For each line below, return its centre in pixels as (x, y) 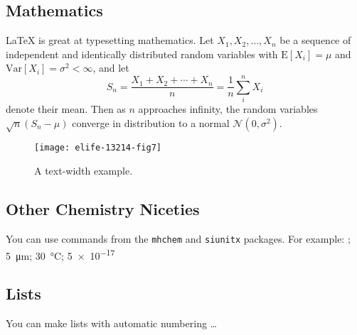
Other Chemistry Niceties (103, 209)
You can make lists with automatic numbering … (111, 323)
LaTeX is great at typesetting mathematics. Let (110, 40)
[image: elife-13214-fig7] (98, 148)
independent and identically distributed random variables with (142, 54)
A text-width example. (84, 171)
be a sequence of (315, 40)
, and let (111, 68)
